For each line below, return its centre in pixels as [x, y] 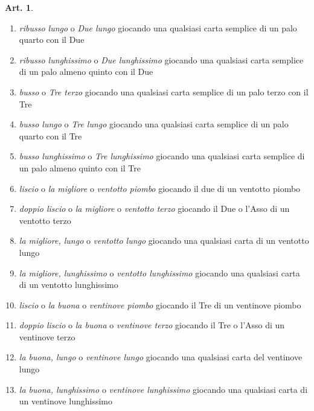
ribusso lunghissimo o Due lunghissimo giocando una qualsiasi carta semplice [161, 59]
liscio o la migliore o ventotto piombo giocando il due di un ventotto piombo [160, 188]
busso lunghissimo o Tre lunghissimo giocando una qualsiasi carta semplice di [162, 156]
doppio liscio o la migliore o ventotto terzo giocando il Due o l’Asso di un [154, 209]
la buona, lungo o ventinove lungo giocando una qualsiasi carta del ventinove [161, 357]
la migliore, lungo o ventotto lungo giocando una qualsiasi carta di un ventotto [164, 241]
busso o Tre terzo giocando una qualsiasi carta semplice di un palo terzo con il [164, 91]
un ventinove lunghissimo [66, 401]
